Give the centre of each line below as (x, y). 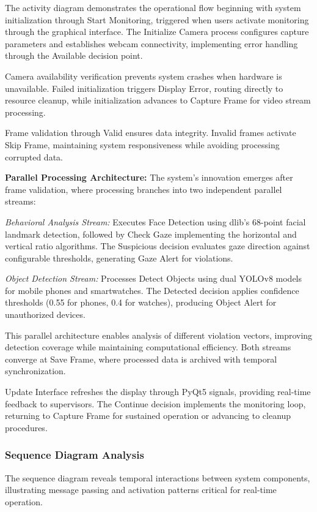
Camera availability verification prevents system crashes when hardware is (144, 76)
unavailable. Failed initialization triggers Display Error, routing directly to (144, 88)
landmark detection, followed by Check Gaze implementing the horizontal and (151, 234)
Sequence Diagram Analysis (75, 455)
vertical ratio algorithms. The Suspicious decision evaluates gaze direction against (158, 246)
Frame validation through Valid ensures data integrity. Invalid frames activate (151, 133)
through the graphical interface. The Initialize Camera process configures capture (157, 32)
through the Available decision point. (74, 55)
